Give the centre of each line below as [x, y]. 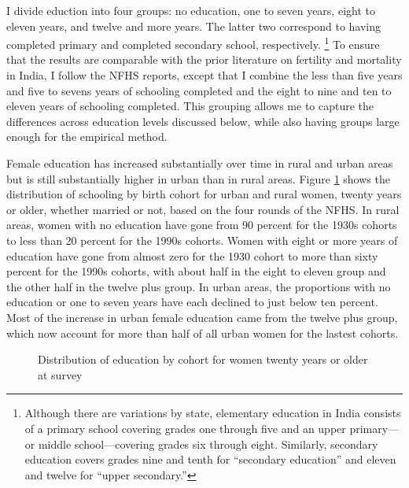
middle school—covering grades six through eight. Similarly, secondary [208, 444]
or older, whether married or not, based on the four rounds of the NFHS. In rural [203, 209]
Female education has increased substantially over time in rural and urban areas [200, 163]
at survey [60, 374]
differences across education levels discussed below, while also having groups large [203, 121]
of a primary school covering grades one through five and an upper [185, 428]
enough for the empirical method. [87, 137]
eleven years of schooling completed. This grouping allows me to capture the [190, 106]
